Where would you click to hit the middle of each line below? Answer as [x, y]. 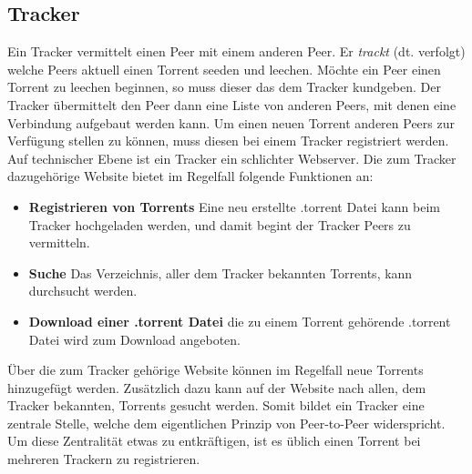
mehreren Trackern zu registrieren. [104, 459]
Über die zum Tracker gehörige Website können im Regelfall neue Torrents [215, 370]
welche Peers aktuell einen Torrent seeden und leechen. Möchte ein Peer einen [224, 69]
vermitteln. [59, 242]
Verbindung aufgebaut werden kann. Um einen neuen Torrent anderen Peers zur [231, 122]
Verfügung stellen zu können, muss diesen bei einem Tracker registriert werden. [228, 141]
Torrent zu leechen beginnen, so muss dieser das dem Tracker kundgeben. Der [224, 87]
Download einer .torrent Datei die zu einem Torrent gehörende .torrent [240, 321]
